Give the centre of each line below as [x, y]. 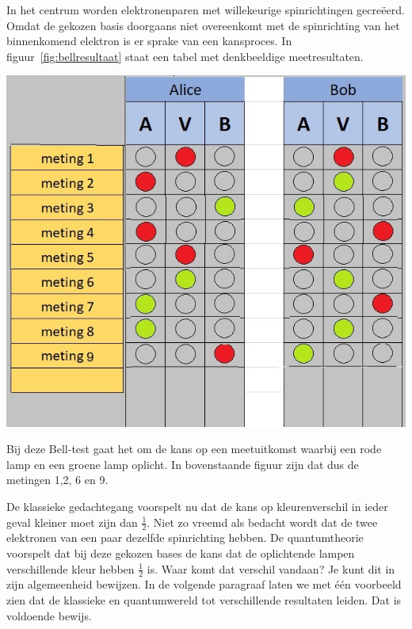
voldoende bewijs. [49, 615]
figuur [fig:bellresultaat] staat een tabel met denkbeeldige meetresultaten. [185, 56]
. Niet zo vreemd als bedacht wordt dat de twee [262, 522]
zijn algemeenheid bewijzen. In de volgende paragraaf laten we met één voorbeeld [204, 584]
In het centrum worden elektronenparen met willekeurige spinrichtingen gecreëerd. [206, 10]
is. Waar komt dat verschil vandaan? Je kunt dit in [271, 568]
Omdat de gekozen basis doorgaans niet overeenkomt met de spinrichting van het [203, 25]
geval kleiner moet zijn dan [72, 522]
